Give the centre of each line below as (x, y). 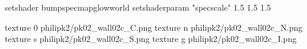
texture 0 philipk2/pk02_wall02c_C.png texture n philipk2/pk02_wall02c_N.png (154, 27)
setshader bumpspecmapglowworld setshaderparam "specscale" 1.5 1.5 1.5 (138, 7)
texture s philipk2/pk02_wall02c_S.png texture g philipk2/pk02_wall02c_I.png (151, 39)
